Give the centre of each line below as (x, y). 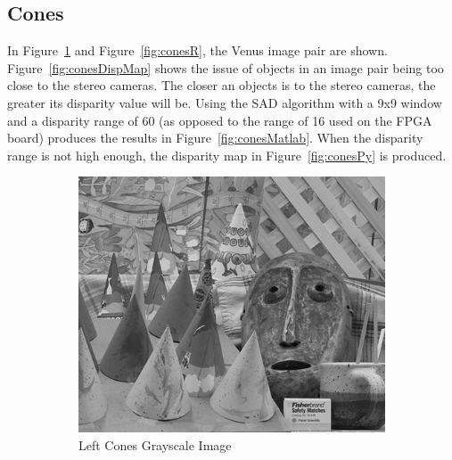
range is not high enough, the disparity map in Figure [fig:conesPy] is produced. (227, 155)
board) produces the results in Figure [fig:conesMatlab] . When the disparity (215, 138)
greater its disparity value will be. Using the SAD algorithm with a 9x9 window (225, 102)
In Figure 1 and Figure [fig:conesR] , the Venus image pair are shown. (197, 50)
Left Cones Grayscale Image (155, 444)
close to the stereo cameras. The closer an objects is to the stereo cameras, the (222, 85)
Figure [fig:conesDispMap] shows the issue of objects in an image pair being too (226, 67)
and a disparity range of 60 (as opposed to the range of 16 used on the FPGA (220, 120)
